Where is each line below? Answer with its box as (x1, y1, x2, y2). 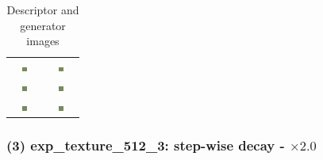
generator (20, 17, 66, 33)
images (26, 32, 60, 49)
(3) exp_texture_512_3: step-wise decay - (6, 135, 285, 154)
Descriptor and (6, 2, 79, 17)
